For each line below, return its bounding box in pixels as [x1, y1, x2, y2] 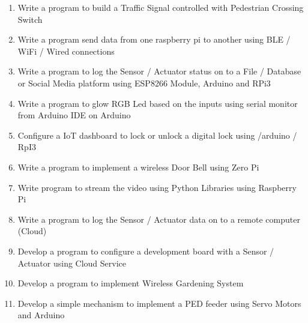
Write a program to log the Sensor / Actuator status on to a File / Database [17, 65, 301, 77]
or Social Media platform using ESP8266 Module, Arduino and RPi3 [17, 76, 271, 89]
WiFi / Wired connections [17, 44, 115, 57]
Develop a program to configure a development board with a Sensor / [17, 244, 274, 257]
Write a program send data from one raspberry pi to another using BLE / [17, 33, 291, 46]
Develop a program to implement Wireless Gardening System [17, 277, 244, 289]
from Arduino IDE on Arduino [17, 109, 131, 121]
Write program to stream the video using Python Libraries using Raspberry [17, 181, 297, 193]
